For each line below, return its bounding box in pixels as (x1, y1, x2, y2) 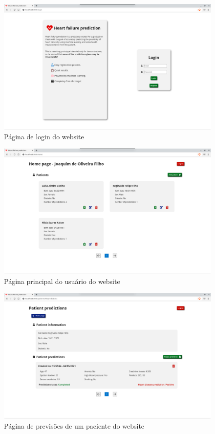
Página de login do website (4, 131, 84, 142)
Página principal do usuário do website (4, 276, 120, 286)
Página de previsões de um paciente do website (4, 420, 145, 431)
